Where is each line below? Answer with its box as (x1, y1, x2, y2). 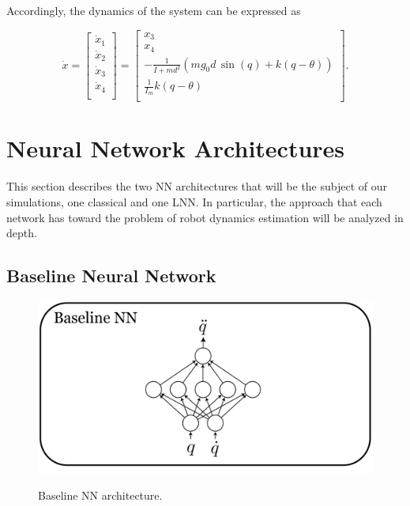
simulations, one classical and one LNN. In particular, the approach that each (6, 194, 382, 210)
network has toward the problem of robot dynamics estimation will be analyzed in (6, 209, 404, 225)
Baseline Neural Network (6, 263, 216, 288)
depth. (6, 225, 37, 241)
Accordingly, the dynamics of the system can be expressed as (6, 2, 301, 18)
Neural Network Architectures (6, 132, 345, 164)
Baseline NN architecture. (38, 487, 163, 504)
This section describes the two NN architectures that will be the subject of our (6, 178, 388, 194)
